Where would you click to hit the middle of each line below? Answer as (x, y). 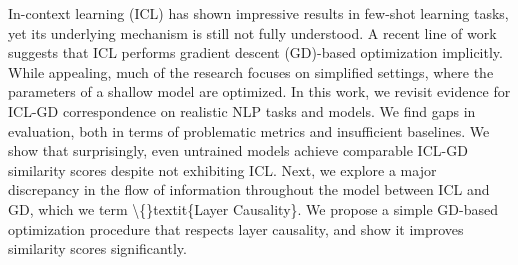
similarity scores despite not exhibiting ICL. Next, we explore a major (222, 169)
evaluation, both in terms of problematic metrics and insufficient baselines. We (249, 130)
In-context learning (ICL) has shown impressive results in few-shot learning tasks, (258, 13)
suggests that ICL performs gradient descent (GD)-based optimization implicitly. (255, 52)
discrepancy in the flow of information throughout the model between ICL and (249, 189)
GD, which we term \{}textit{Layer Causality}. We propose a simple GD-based (253, 208)
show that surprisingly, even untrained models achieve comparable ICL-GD (238, 150)
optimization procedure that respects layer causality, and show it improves (236, 228)
